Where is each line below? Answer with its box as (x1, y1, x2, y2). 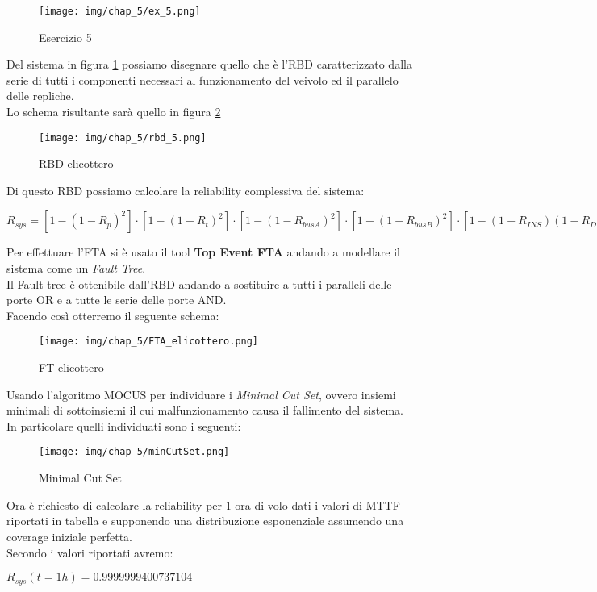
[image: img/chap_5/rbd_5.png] (39, 131, 207, 144)
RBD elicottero (39, 155, 114, 172)
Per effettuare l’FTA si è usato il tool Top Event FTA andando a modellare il (6, 244, 401, 261)
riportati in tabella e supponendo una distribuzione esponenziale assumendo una (6, 512, 404, 529)
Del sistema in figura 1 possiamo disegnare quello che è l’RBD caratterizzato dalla (6, 56, 412, 73)
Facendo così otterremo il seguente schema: (6, 306, 219, 323)
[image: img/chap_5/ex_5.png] (39, 6, 201, 17)
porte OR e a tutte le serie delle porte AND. (6, 291, 227, 308)
